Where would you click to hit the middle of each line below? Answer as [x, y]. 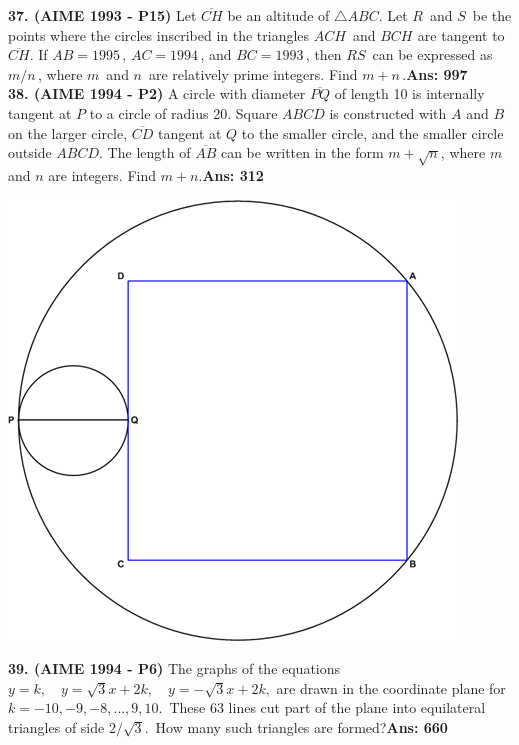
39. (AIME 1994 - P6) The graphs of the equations [174, 668]
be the [492, 15]
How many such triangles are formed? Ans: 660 [301, 726]
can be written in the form [302, 152]
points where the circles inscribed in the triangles [159, 34]
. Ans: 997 [435, 73]
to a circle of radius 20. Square [183, 112]
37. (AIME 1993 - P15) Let [102, 15]
